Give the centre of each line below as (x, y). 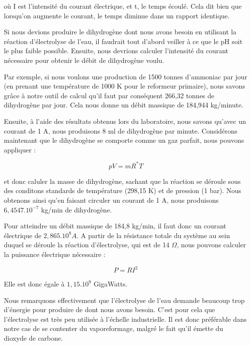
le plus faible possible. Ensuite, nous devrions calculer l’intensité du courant (116, 51)
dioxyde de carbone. (34, 338)
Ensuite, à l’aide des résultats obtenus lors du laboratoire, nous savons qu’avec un (125, 121)
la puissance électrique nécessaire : (55, 254)
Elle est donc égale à (34, 284)
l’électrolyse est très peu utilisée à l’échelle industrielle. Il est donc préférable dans (125, 319)
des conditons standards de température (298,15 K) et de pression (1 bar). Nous (123, 190)
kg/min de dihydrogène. (77, 209)
